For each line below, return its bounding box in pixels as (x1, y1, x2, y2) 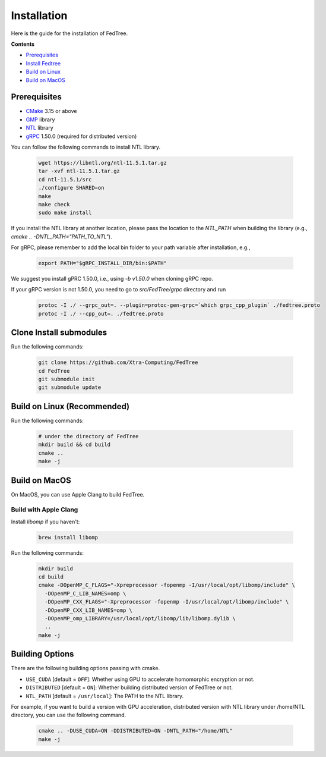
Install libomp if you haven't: (11, 518, 80, 525)
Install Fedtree (26, 59, 61, 67)
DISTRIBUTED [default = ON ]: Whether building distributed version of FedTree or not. (26, 684, 233, 691)
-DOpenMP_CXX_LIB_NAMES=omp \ (45, 607, 133, 614)
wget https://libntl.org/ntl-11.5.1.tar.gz (38, 159, 167, 166)
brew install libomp (38, 534, 98, 541)
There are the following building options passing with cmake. (11, 665, 160, 672)
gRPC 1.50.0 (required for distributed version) (26, 133, 137, 140)
